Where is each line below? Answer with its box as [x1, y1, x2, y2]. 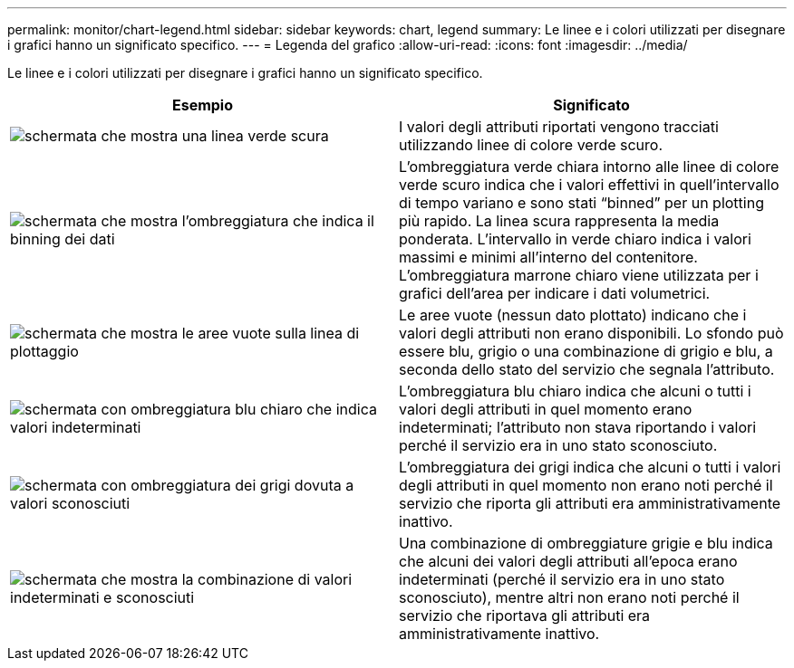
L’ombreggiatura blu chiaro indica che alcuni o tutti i [399, 382, 751, 400]
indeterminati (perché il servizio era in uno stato [399, 570, 725, 588]
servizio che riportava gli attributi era [399, 606, 651, 625]
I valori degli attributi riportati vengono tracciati [399, 118, 719, 136]
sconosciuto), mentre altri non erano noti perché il [399, 588, 740, 606]
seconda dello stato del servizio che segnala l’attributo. [399, 360, 775, 378]
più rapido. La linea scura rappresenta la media [399, 212, 720, 230]
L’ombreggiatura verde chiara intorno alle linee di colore [399, 157, 779, 176]
